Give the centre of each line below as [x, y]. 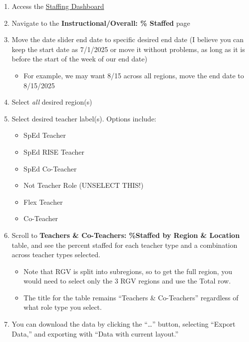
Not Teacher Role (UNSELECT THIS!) [84, 185]
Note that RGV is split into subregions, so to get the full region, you [128, 271]
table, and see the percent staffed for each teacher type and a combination [124, 245]
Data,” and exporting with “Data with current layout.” [95, 333]
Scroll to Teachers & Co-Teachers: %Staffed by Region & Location [126, 235]
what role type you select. [63, 307]
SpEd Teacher [45, 135]
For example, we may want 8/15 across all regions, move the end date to [134, 75]
